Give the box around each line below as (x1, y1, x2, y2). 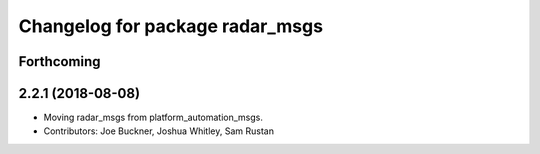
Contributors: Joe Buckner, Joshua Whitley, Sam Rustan (43, 125, 275, 137)
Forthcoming (18, 53, 101, 70)
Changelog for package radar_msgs (18, 15, 324, 37)
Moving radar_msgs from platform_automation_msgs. (43, 111, 264, 124)
